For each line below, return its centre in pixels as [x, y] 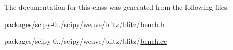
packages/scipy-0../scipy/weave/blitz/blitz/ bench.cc [86, 41]
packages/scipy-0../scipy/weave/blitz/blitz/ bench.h [84, 24]
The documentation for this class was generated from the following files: [117, 7]
